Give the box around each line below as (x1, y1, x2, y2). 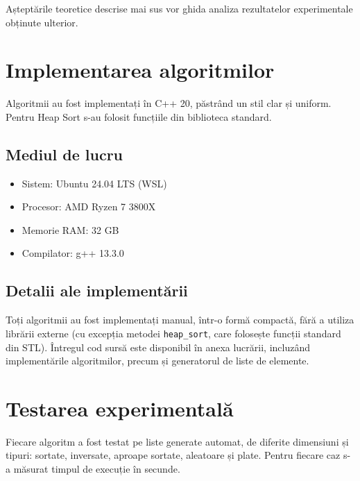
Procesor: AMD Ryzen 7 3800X (22, 199, 156, 214)
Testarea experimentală (6, 394, 234, 422)
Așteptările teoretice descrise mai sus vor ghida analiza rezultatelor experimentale (6, 1, 353, 15)
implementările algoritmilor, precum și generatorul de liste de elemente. (6, 353, 309, 368)
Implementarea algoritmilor (6, 56, 275, 84)
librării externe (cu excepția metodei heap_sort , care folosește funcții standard (6, 326, 341, 340)
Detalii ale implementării (6, 280, 188, 301)
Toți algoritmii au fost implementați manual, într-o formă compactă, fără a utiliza (6, 312, 354, 327)
